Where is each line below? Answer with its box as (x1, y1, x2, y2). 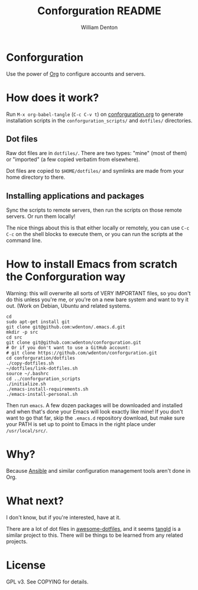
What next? (6, 494, 64, 508)
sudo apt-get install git (6, 319, 70, 325)
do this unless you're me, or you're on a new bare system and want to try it (6, 296, 189, 303)
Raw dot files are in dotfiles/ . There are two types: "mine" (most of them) (6, 150, 187, 157)
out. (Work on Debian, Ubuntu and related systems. (6, 302, 131, 309)
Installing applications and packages (6, 191, 145, 201)
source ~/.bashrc (6, 371, 49, 377)
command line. (6, 237, 43, 244)
